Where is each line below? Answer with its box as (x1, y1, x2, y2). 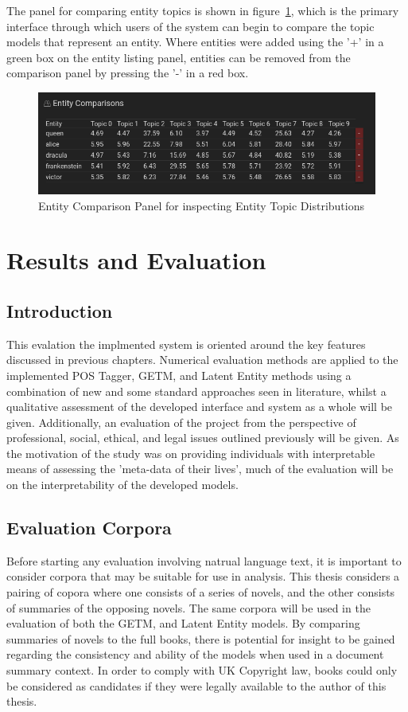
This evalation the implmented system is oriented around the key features (6, 335, 366, 352)
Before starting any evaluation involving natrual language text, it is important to (6, 552, 402, 569)
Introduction (6, 298, 113, 323)
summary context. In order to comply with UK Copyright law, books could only (6, 662, 398, 679)
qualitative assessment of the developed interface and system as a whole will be (6, 398, 393, 415)
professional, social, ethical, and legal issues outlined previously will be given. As (6, 429, 399, 446)
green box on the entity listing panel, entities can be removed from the (6, 49, 351, 65)
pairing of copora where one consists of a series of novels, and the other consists (6, 584, 395, 601)
